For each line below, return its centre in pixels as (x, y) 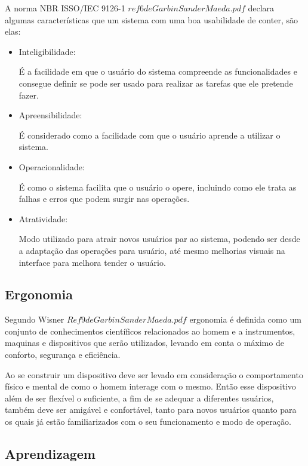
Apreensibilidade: (50, 115)
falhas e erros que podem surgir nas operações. (104, 199)
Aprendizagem (50, 454)
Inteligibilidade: (47, 51)
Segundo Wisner (35, 319)
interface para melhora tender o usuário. (92, 262)
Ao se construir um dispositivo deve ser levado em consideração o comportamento (154, 374)
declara (261, 8)
